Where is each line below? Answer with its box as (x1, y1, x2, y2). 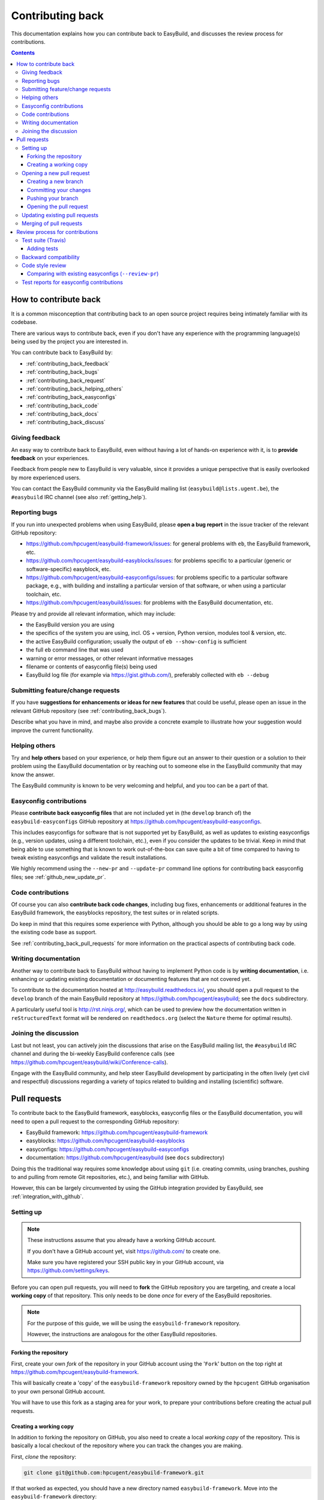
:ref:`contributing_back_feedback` (26, 360, 110, 367)
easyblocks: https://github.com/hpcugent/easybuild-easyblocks (26, 1137, 185, 1144)
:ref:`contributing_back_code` (26, 402, 99, 409)
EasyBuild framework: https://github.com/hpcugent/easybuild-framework (26, 1129, 208, 1136)
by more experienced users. (11, 474, 81, 481)
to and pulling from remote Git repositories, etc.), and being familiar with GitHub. (11, 1173, 209, 1180)
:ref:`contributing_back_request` (26, 377, 106, 384)
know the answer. (11, 771, 55, 778)
